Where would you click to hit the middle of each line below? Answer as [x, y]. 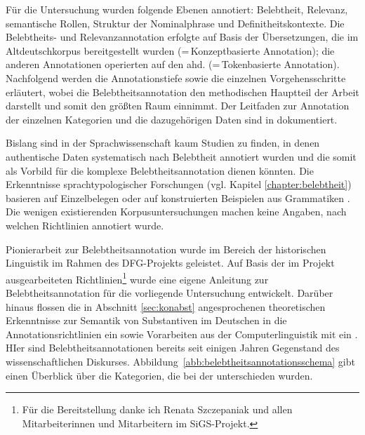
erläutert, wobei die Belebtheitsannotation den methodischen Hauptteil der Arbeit [182, 92]
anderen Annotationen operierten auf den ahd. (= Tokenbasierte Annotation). [173, 64]
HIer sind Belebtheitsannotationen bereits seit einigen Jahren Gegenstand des [173, 348]
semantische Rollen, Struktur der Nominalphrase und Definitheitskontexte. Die [175, 23]
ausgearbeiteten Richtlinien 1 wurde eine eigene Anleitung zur [137, 278]
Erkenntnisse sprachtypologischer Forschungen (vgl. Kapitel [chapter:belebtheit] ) [179, 184]
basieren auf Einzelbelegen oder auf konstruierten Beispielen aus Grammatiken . [178, 198]
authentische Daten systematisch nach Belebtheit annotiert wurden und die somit [181, 156]
